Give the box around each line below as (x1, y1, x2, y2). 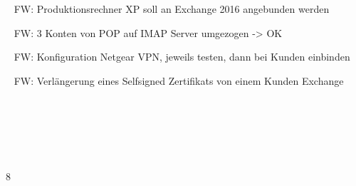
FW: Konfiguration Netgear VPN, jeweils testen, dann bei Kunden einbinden (14, 49, 350, 64)
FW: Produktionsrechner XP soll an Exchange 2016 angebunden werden (14, 1, 330, 16)
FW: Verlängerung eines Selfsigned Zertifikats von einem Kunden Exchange (14, 73, 344, 88)
